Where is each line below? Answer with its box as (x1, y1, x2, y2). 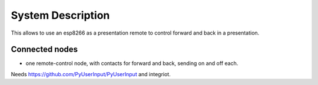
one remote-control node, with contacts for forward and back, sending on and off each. (25, 60, 238, 67)
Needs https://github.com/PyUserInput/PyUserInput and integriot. (11, 70, 171, 77)
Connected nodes (11, 45, 78, 55)
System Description (11, 9, 110, 22)
